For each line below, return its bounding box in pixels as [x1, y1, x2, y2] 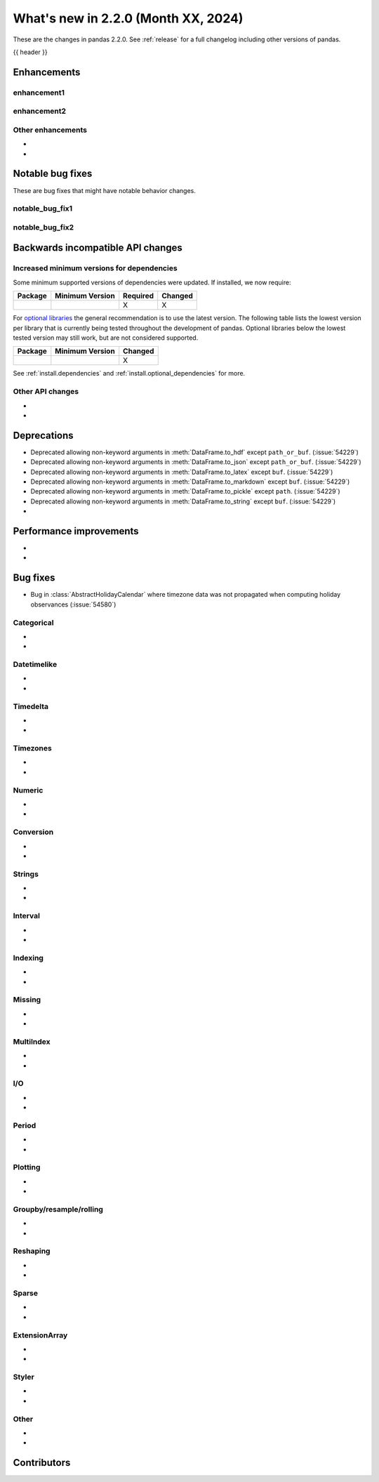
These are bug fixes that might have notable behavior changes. [13, 186, 196, 194]
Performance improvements [13, 525, 140, 537]
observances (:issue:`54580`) [30, 600, 117, 609]
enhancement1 [13, 88, 65, 98]
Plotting [13, 1163, 41, 1172]
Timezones [13, 743, 52, 753]
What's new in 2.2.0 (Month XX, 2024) [13, 11, 244, 26]
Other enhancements [13, 125, 88, 135]
